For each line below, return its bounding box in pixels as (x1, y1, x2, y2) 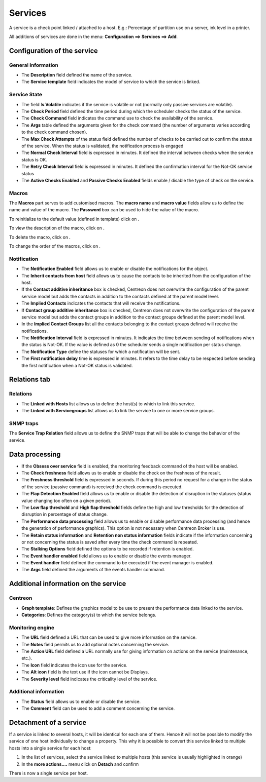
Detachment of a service (9, 718, 87, 727)
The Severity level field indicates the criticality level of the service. (21, 676, 158, 682)
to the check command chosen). (21, 129, 87, 135)
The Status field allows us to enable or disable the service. (21, 699, 141, 704)
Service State (9, 91, 42, 98)
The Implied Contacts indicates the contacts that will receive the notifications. (21, 300, 181, 306)
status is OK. (21, 156, 47, 162)
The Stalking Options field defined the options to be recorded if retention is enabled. (21, 546, 194, 552)
